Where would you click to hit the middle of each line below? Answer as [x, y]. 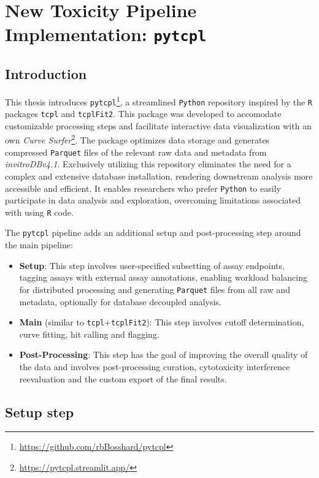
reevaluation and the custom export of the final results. [123, 378]
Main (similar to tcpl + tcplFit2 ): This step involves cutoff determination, [162, 322]
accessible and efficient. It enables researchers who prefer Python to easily [143, 188]
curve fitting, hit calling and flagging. [89, 334]
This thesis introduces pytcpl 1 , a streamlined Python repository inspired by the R [159, 101]
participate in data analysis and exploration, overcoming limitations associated [153, 200]
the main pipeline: [39, 245]
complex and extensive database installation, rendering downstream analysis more [159, 176]
